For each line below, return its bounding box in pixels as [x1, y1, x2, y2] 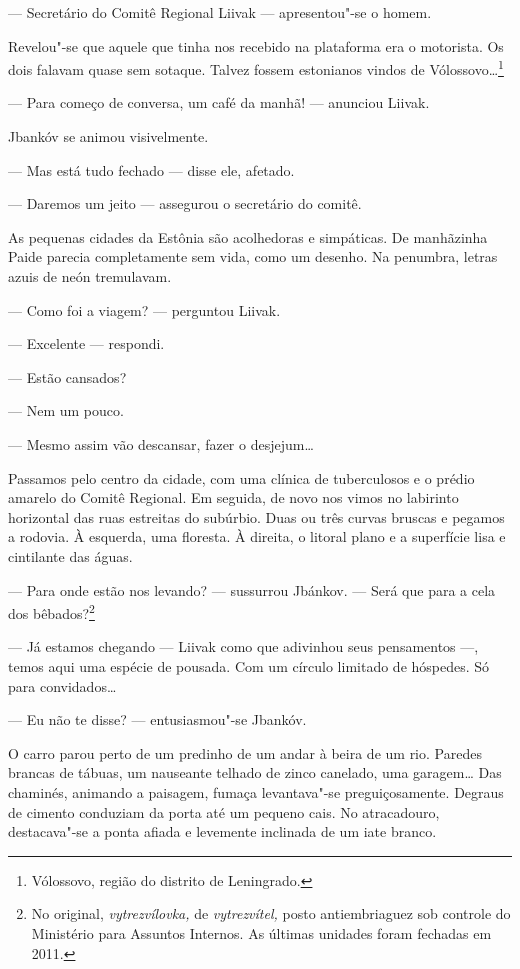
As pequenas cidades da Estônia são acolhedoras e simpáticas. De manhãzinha [8, 226, 488, 247]
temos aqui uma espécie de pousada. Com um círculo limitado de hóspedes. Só [8, 655, 490, 676]
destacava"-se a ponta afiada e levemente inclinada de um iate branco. [8, 821, 437, 842]
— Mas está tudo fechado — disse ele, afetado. [8, 159, 295, 180]
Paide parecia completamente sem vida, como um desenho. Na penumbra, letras [8, 246, 498, 267]
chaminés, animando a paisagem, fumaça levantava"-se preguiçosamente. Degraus [8, 781, 504, 802]
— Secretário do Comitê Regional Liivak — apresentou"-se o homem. [8, 2, 432, 22]
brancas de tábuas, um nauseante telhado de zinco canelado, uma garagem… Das [8, 762, 502, 783]
